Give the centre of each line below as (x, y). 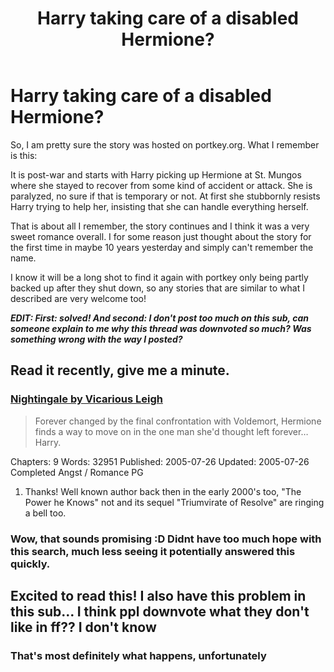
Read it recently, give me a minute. (120, 370)
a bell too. (45, 513)
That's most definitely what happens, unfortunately (138, 655)
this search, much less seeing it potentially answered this (153, 551)
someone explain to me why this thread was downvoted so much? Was (161, 328)
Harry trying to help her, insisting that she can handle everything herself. (159, 206)
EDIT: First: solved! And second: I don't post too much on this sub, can (159, 318)
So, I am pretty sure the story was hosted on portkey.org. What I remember (165, 144)
